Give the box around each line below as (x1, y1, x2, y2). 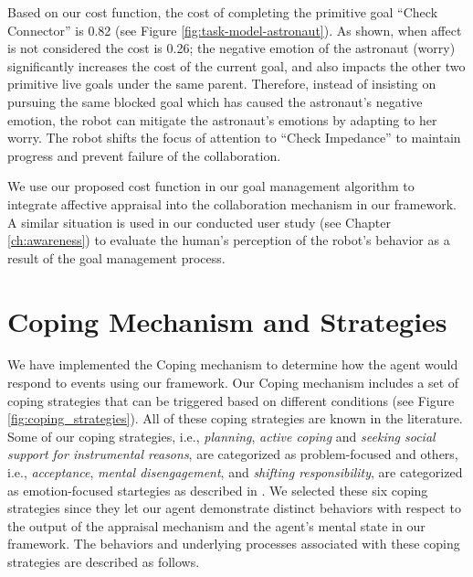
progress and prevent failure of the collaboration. (7, 145, 281, 165)
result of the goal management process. (7, 248, 226, 267)
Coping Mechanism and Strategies (7, 302, 447, 339)
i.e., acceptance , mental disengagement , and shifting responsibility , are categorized (7, 463, 463, 481)
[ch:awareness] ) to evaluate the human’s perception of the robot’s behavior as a (7, 230, 450, 250)
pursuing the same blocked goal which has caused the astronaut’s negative (7, 91, 423, 111)
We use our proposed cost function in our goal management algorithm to (7, 176, 415, 196)
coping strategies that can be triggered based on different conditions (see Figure (7, 390, 455, 410)
